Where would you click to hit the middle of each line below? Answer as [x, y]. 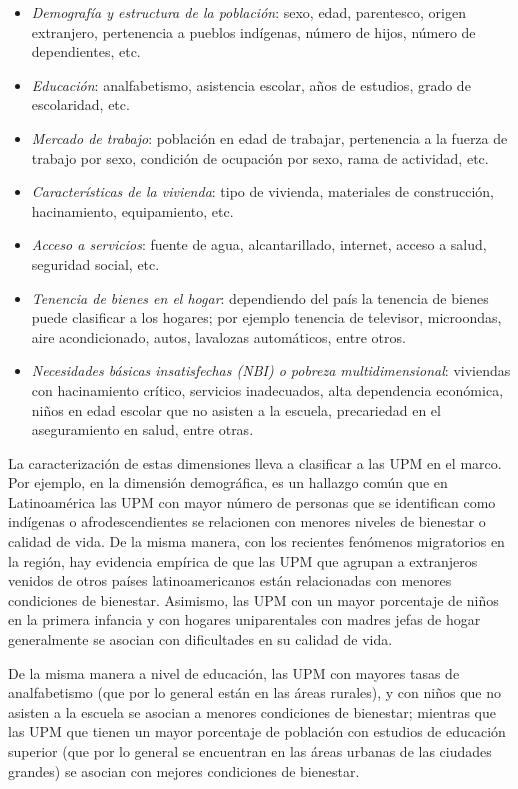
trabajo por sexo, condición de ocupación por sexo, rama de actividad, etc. [260, 157]
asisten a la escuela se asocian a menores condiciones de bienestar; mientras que [252, 711]
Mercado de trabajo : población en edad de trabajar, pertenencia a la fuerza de [269, 137]
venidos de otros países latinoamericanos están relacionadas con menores [230, 580]
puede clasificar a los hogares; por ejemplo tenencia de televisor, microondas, [266, 317]
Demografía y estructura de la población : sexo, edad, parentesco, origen [248, 12]
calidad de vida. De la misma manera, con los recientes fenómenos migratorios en [256, 541]
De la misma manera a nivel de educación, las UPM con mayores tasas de [234, 672]
